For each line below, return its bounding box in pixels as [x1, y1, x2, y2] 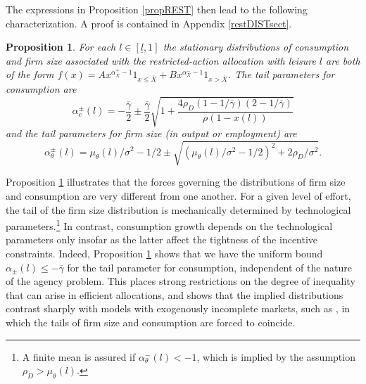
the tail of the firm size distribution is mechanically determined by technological [6, 202, 351, 217]
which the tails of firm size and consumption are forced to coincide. [6, 315, 296, 329]
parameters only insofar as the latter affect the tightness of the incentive [6, 232, 318, 247]
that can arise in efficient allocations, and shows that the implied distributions [6, 287, 343, 302]
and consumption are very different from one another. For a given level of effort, [6, 188, 351, 203]
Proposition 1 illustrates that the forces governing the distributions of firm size [6, 174, 346, 189]
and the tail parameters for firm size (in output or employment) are [6, 126, 297, 141]
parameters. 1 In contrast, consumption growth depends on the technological [6, 217, 333, 233]
